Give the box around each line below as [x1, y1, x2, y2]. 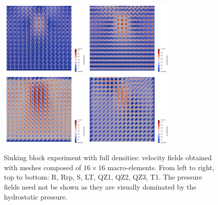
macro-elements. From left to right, [107, 162, 215, 172]
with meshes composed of [4, 162, 81, 172]
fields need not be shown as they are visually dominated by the [4, 182, 197, 192]
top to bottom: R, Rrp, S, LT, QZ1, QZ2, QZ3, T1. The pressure [4, 172, 203, 182]
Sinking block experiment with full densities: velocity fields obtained [4, 152, 212, 163]
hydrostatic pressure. [4, 191, 68, 202]
